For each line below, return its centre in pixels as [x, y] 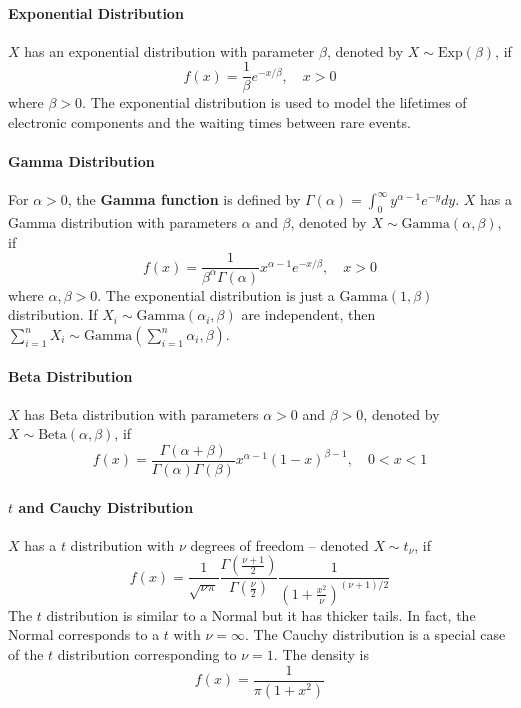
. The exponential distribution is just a [216, 294]
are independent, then [308, 314]
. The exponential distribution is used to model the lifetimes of [274, 102]
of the [26, 654]
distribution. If [53, 314]
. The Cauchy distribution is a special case [375, 634]
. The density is [321, 654]
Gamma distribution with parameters [123, 222]
